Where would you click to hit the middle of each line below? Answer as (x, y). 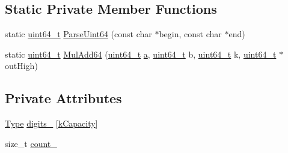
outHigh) (21, 66)
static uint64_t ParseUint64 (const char (78, 34)
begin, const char (190, 34)
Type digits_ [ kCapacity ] (51, 123)
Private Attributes (63, 98)
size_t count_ (31, 143)
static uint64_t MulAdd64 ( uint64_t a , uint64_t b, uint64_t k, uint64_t (141, 54)
